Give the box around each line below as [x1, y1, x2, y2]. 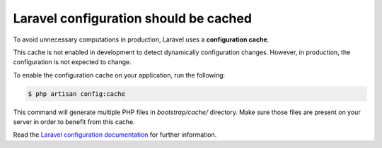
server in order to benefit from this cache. [13, 118, 135, 126]
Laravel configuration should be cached [13, 11, 253, 26]
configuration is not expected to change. [13, 58, 132, 66]
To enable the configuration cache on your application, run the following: [13, 70, 226, 79]
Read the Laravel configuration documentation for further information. [13, 130, 217, 139]
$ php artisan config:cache [28, 90, 125, 98]
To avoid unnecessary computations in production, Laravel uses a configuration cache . [13, 35, 270, 44]
